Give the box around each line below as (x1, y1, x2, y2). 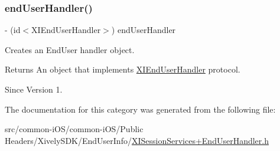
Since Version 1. (5, 83, 63, 95)
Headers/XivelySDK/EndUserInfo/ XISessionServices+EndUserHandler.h (5, 134, 269, 146)
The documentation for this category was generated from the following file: (5, 103, 276, 115)
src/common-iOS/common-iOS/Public (5, 123, 144, 135)
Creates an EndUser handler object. (5, 43, 135, 55)
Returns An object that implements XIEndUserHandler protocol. (5, 63, 240, 75)
